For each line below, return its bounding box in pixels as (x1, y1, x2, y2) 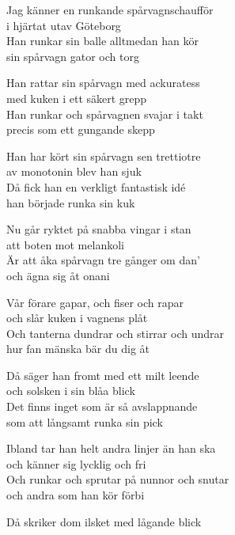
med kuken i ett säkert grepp (6, 89, 147, 106)
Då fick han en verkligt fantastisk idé (6, 178, 186, 195)
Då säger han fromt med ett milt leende (6, 366, 199, 383)
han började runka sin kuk (6, 194, 135, 211)
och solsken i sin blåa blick (6, 382, 135, 399)
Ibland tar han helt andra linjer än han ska (6, 440, 216, 457)
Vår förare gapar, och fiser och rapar (6, 294, 184, 310)
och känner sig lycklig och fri (6, 455, 146, 472)
